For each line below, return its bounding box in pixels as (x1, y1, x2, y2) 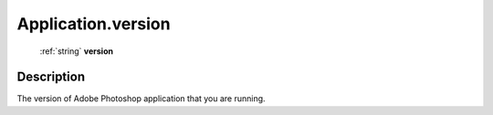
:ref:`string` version (39, 46, 114, 57)
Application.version (16, 14, 171, 34)
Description (16, 69, 86, 85)
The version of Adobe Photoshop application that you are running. (16, 93, 266, 104)
